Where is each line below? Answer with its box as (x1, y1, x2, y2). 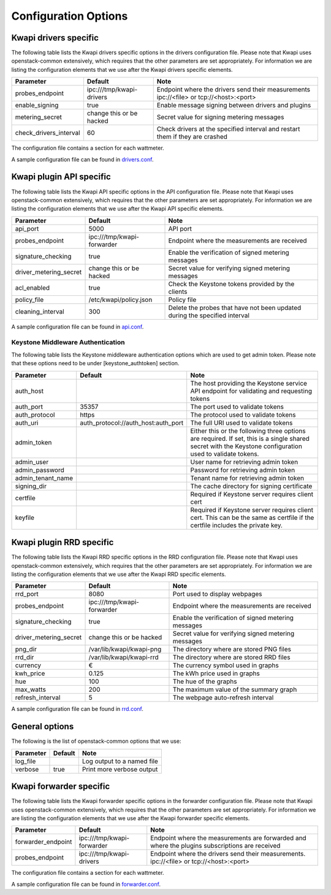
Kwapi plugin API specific (11, 172, 111, 182)
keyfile (15, 513, 35, 522)
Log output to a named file (82, 757, 159, 765)
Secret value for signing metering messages (156, 113, 284, 122)
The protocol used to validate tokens (190, 410, 296, 419)
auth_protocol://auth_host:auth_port (80, 418, 184, 427)
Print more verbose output (82, 765, 158, 773)
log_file (15, 757, 36, 765)
